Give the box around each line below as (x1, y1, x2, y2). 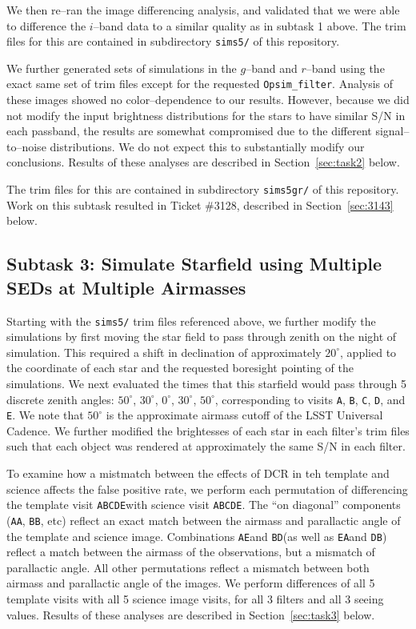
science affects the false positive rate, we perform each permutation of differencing (6, 480, 408, 497)
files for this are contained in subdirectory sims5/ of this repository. (6, 33, 340, 50)
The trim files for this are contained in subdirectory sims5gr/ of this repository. (6, 181, 399, 198)
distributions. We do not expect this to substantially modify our (50, 138, 365, 154)
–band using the (306, 59, 385, 76)
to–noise (6, 138, 46, 154)
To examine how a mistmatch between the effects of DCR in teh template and (6, 465, 390, 482)
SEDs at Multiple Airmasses (6, 274, 246, 299)
